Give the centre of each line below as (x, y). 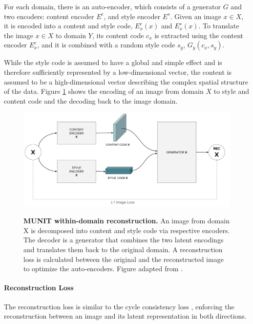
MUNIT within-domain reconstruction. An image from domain (126, 221)
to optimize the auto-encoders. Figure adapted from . (103, 269)
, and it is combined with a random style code (106, 45)
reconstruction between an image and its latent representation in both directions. (125, 316)
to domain (71, 35)
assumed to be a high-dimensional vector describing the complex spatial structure (126, 81)
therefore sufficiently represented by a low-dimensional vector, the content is (118, 72)
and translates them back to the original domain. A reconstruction (123, 249)
